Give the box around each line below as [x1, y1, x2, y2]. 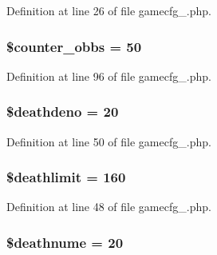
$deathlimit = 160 [6, 167, 126, 187]
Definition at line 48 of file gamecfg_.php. [6, 198, 211, 215]
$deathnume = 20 [6, 232, 124, 252]
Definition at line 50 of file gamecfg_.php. [6, 133, 211, 149]
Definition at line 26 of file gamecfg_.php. [6, 2, 211, 18]
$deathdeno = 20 [6, 102, 119, 122]
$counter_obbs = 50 [6, 36, 142, 56]
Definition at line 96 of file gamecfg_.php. [6, 67, 211, 84]
